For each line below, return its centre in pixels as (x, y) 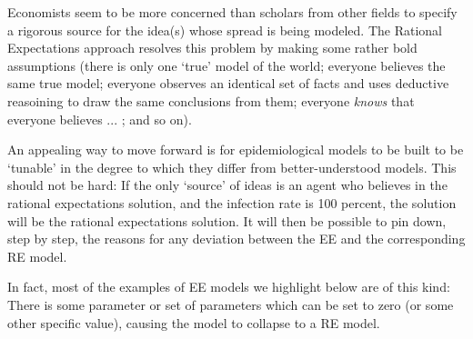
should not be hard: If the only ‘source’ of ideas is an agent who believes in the (227, 185)
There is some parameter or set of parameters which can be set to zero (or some (231, 304)
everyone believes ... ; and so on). (100, 119)
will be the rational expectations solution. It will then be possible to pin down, (227, 220)
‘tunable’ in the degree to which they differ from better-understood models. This (232, 167)
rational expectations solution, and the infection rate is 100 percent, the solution (232, 202)
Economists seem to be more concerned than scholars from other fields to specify (232, 12)
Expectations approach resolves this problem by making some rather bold (212, 48)
